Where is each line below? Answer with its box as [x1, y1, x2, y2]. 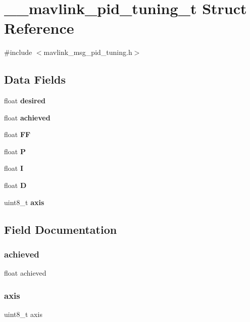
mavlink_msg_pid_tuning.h [43, 47, 132, 57]
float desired [4, 95, 46, 106]
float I [4, 163, 24, 173]
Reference [4, 18, 74, 38]
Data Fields [4, 72, 66, 87]
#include [4, 47, 32, 57]
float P [4, 146, 26, 156]
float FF [4, 129, 31, 140]
